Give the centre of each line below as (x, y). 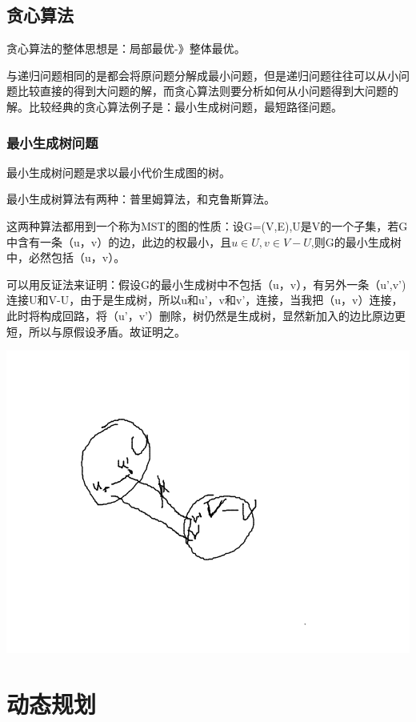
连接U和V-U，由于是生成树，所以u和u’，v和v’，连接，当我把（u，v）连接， (205, 300)
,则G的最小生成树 (356, 241)
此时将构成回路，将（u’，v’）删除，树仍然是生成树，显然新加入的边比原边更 (206, 315)
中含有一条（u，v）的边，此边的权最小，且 (119, 241)
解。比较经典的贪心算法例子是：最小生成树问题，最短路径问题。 (174, 106)
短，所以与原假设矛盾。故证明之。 (96, 331)
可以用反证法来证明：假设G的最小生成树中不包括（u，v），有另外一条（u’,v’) (206, 284)
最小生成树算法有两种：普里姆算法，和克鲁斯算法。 (141, 199)
